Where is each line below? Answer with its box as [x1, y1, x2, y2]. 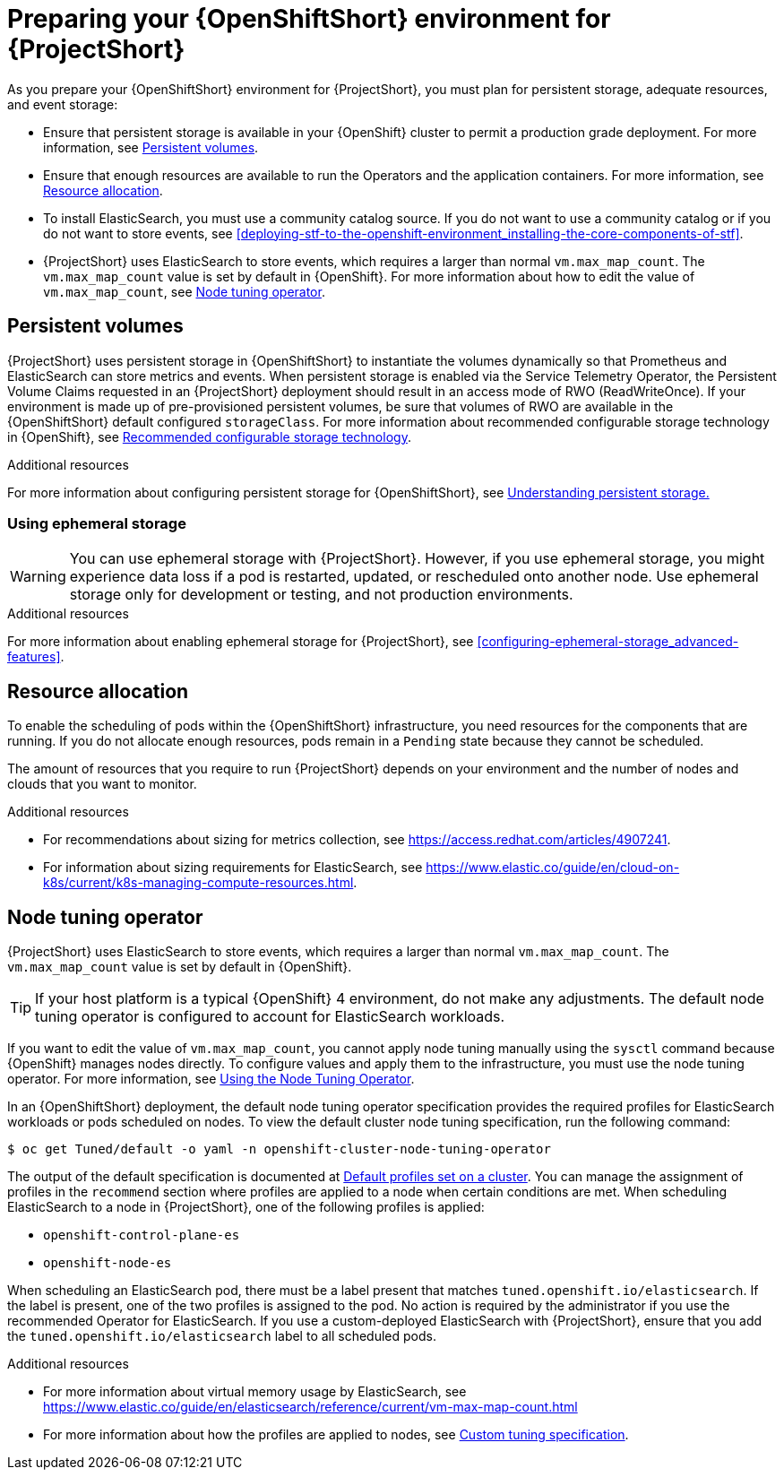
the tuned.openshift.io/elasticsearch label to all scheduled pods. [7, 1328, 436, 1344]
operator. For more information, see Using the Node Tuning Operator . [7, 1071, 415, 1087]
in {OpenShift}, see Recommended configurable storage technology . [7, 428, 411, 445]
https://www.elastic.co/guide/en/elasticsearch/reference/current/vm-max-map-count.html [43, 1399, 578, 1415]
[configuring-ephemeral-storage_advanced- [477, 634, 739, 650]
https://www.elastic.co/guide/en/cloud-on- [426, 859, 680, 876]
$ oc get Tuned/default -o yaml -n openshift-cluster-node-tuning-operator [7, 1142, 551, 1157]
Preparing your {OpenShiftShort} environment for [7, 4, 611, 34]
